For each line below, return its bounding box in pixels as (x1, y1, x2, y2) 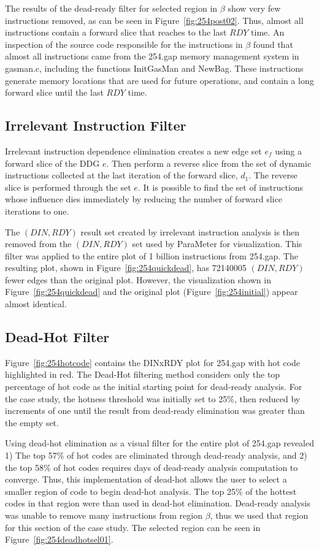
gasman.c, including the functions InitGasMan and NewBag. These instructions (5, 61, 304, 74)
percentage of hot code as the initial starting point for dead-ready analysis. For (5, 380, 302, 393)
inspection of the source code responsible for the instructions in (5, 37, 243, 50)
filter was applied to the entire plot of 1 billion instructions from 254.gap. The (5, 249, 298, 262)
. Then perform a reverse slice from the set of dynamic (106, 156, 312, 169)
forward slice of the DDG (5, 156, 100, 169)
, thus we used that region (210, 509, 309, 521)
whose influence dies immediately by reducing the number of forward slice (5, 193, 282, 205)
